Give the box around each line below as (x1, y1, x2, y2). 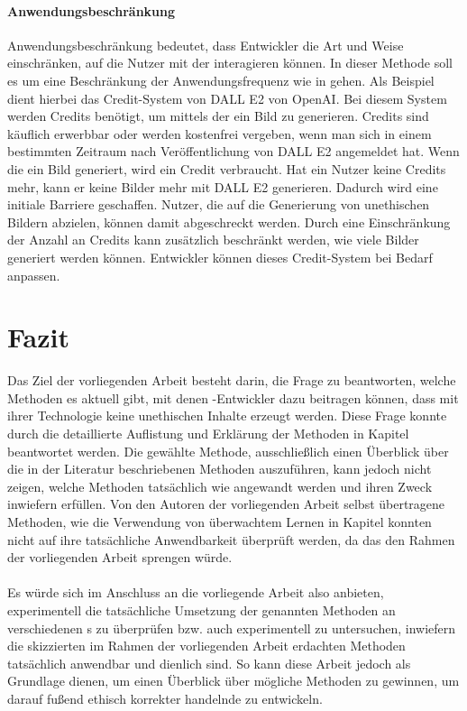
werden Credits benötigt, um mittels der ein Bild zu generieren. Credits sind (7, 106, 429, 125)
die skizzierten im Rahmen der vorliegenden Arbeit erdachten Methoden (7, 636, 406, 655)
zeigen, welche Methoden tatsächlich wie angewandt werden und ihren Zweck (7, 476, 433, 495)
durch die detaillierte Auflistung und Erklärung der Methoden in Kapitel (7, 424, 409, 443)
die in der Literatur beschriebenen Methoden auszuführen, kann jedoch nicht (7, 459, 432, 478)
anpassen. (7, 265, 60, 284)
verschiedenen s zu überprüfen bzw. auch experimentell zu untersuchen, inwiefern (7, 618, 456, 637)
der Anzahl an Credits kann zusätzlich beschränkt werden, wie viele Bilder (7, 230, 419, 249)
